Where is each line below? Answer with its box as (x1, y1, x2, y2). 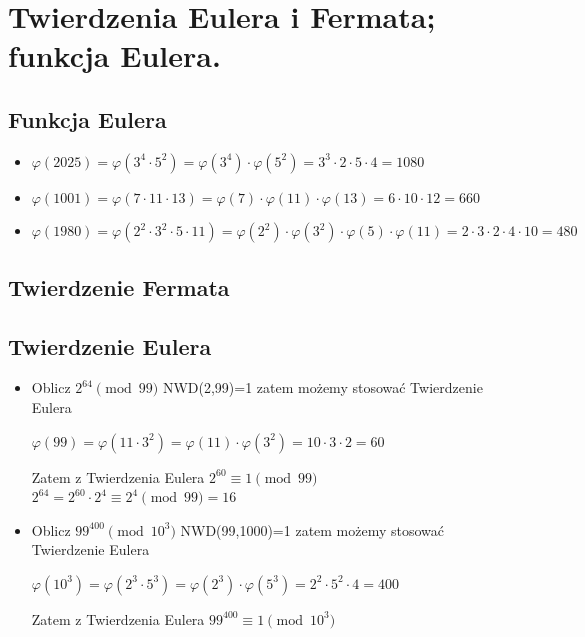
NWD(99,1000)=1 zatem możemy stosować (180, 519, 445, 540)
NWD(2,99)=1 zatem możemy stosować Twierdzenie (162, 377, 483, 398)
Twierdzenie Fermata (8, 271, 230, 302)
